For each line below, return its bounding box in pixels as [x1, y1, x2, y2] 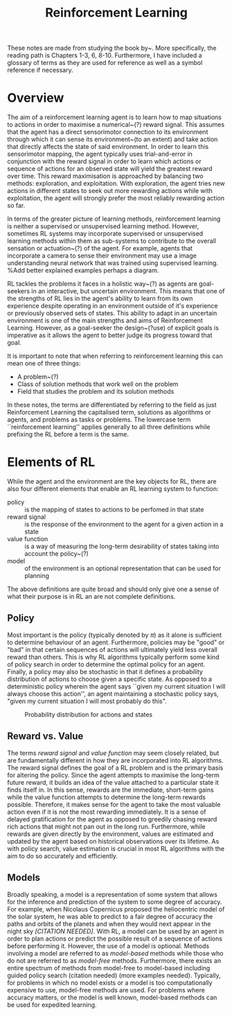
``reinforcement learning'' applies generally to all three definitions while [7, 423, 211, 431]
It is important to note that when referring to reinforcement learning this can [7, 352, 223, 361]
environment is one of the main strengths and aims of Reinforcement [7, 316, 203, 325]
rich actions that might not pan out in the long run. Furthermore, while [7, 822, 206, 831]
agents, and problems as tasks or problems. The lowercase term [7, 415, 191, 424]
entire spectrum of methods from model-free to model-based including [7, 963, 211, 972]
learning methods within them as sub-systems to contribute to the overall [7, 237, 217, 245]
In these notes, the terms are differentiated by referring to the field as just [7, 401, 217, 409]
